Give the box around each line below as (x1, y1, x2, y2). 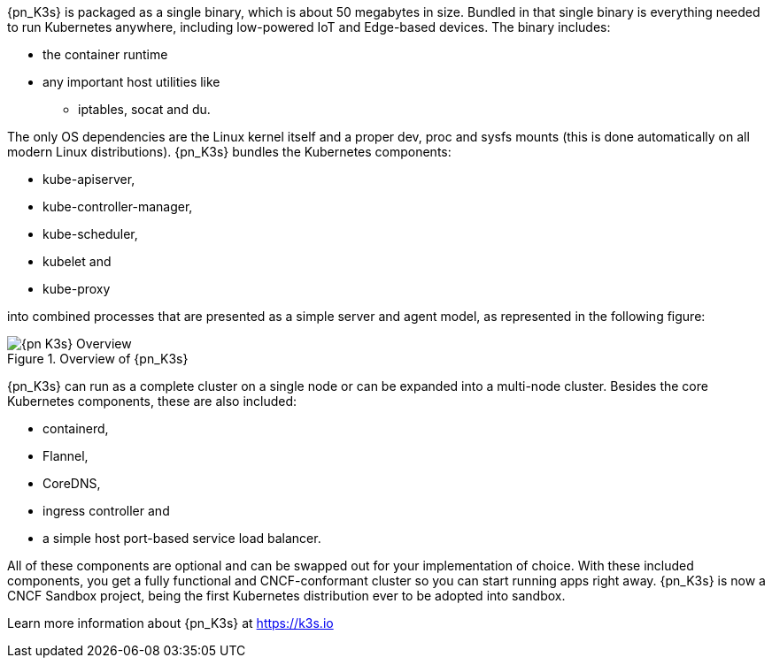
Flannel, (42, 448, 89, 463)
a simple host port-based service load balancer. (42, 531, 321, 546)
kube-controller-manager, (42, 199, 193, 214)
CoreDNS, (42, 476, 101, 491)
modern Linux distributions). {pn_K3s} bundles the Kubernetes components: (7, 144, 452, 159)
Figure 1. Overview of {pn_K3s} (7, 351, 189, 366)
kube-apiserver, (42, 172, 135, 187)
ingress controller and (42, 503, 170, 518)
